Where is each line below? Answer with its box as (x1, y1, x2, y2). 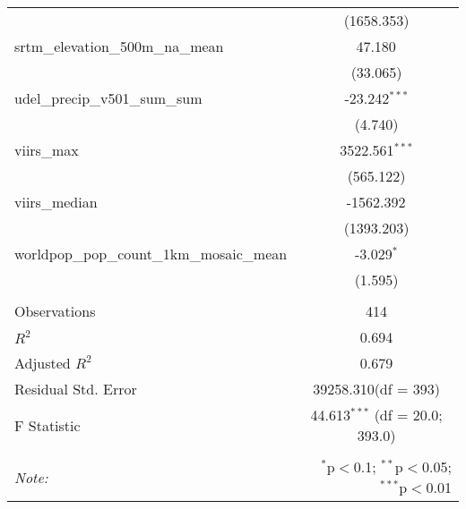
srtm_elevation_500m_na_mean (14, 36, 224, 56)
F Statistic (14, 414, 81, 436)
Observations (14, 301, 96, 321)
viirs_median (14, 191, 98, 212)
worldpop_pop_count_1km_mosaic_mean (14, 243, 288, 264)
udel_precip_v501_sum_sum (14, 88, 203, 108)
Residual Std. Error (14, 378, 137, 399)
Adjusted (14, 352, 71, 373)
